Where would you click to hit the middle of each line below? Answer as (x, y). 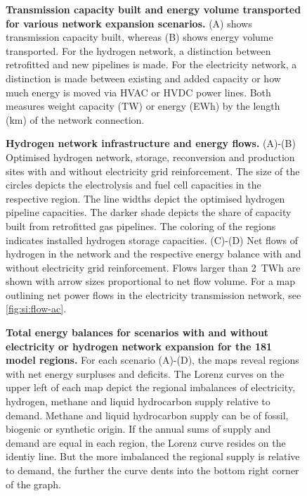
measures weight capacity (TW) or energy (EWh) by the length (143, 106)
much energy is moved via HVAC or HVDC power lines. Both (138, 92)
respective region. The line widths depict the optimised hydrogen (145, 198)
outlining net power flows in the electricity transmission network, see (153, 294)
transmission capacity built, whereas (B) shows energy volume (139, 37)
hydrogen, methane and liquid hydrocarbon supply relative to (138, 401)
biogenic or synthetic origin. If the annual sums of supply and (138, 429)
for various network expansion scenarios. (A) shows (129, 23)
